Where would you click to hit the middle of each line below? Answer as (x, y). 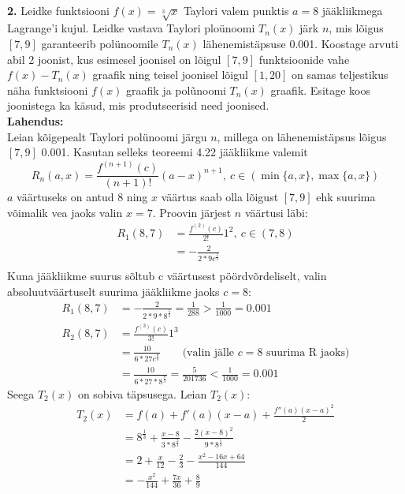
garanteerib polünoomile (100, 43)
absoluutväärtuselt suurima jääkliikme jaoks (113, 291)
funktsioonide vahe (304, 59)
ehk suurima (346, 197)
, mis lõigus (356, 28)
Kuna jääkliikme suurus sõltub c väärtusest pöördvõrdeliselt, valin (167, 276)
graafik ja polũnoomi (176, 90)
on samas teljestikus (340, 75)
